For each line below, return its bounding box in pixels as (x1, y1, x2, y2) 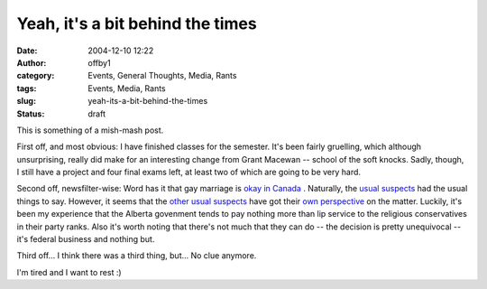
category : (16, 70, 55, 81)
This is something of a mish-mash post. (16, 125, 164, 135)
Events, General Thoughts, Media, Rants (87, 70, 237, 81)
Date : (16, 45, 38, 56)
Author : (16, 57, 47, 68)
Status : (16, 108, 45, 119)
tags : (16, 82, 37, 94)
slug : (16, 96, 36, 107)
